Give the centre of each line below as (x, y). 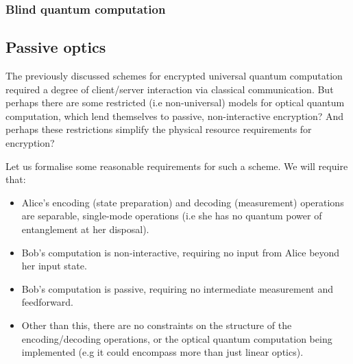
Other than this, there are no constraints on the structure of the (157, 325)
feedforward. (47, 302)
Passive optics (56, 47)
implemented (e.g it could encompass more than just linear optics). (162, 352)
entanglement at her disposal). (85, 229)
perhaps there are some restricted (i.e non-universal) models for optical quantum (175, 102)
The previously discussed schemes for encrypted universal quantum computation (174, 76)
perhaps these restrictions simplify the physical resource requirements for (159, 129)
